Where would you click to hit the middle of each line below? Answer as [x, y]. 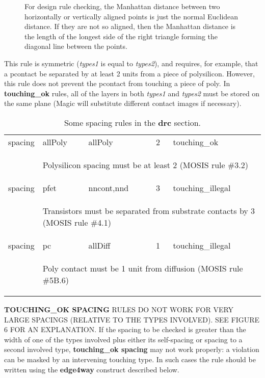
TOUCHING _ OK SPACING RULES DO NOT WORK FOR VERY [119, 309]
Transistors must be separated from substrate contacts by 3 [149, 210]
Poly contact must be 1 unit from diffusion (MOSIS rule [143, 268]
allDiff [99, 245]
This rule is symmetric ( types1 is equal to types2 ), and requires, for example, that [131, 63]
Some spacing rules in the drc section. [132, 122]
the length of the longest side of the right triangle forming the [121, 36]
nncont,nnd [109, 187]
